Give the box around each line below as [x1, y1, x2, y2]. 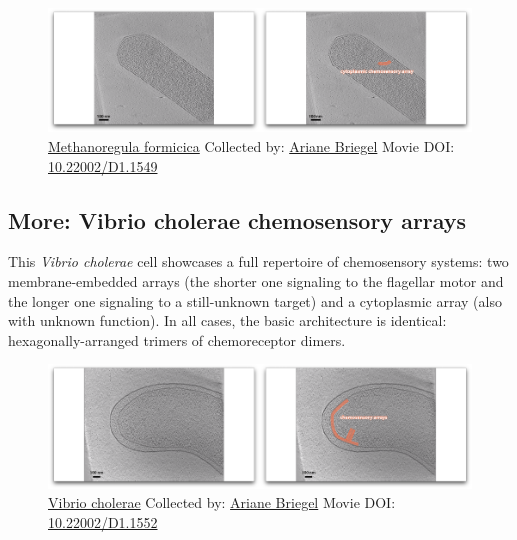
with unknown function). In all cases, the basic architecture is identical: [8, 310, 447, 331]
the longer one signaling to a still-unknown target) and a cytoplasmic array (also [8, 290, 502, 311]
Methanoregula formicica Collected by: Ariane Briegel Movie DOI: [48, 135, 455, 156]
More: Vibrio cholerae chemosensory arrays [8, 204, 467, 235]
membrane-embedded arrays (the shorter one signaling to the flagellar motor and [8, 270, 504, 291]
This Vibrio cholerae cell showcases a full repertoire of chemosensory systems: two [8, 251, 509, 272]
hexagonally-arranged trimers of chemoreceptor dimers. [8, 329, 346, 350]
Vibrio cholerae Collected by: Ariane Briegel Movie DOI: [48, 492, 396, 513]
